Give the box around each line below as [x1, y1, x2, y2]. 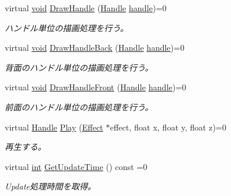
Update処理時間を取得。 [5, 180, 96, 192]
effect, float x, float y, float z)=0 [110, 120, 226, 133]
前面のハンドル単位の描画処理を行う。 [5, 100, 154, 113]
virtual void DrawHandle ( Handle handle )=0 [5, 2, 167, 14]
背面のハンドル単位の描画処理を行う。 [5, 61, 154, 73]
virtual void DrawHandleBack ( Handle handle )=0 [5, 41, 184, 54]
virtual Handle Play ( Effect [5, 120, 103, 133]
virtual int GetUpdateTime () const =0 [5, 160, 148, 172]
